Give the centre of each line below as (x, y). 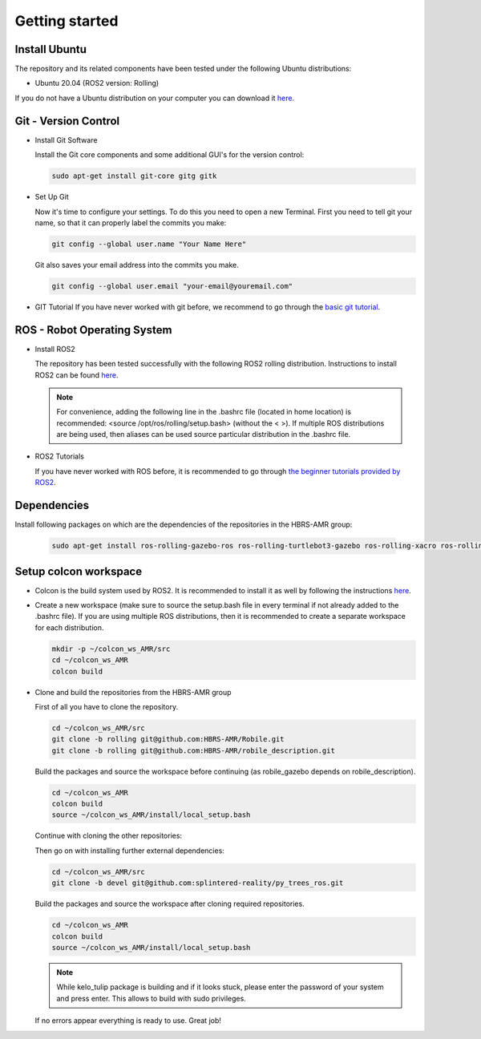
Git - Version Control (67, 121)
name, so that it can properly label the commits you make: (131, 222)
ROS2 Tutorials (59, 456)
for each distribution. (69, 627)
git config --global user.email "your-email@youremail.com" (172, 286)
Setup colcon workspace (79, 571)
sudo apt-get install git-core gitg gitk (134, 176)
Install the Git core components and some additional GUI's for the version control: (170, 155)
